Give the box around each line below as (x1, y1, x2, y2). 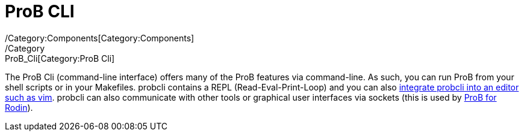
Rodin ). (5, 102, 33, 113)
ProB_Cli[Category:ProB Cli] (5, 53, 115, 64)
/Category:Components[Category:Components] (5, 32, 195, 43)
